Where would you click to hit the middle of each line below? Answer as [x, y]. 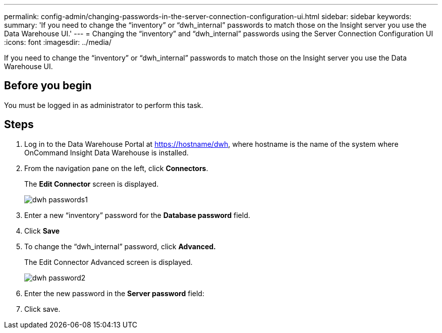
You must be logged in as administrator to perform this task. [104, 105]
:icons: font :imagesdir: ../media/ [58, 42]
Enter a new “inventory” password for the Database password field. [137, 215]
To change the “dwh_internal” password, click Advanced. [120, 246]
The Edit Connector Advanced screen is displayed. [108, 262]
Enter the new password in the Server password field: [114, 293]
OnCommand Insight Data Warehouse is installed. [106, 152]
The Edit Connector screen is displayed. [92, 184]
